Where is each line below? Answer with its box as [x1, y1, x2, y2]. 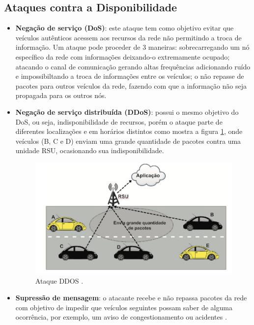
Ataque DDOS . [35, 276, 84, 286]
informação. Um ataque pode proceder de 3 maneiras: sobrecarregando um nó [15, 42, 250, 52]
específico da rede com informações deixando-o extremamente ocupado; [15, 51, 230, 62]
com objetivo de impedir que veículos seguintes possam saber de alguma [15, 302, 232, 312]
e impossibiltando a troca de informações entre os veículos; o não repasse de [15, 71, 244, 81]
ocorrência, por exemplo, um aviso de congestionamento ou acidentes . [15, 312, 227, 322]
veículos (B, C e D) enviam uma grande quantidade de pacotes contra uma [15, 135, 241, 146]
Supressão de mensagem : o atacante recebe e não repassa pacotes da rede [15, 292, 247, 303]
